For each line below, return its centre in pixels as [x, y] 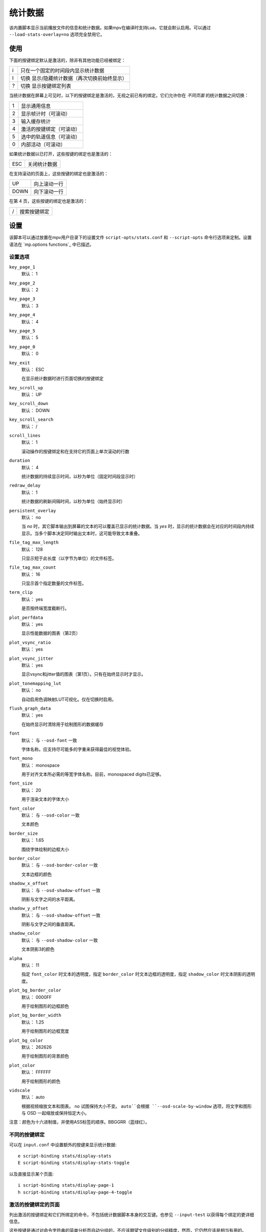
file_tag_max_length [34, 543]
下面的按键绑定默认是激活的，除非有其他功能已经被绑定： [67, 60]
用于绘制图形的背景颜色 [45, 1056]
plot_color [22, 1065]
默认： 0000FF [36, 997]
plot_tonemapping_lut [35, 683]
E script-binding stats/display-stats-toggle [74, 1163]
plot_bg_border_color [35, 990]
